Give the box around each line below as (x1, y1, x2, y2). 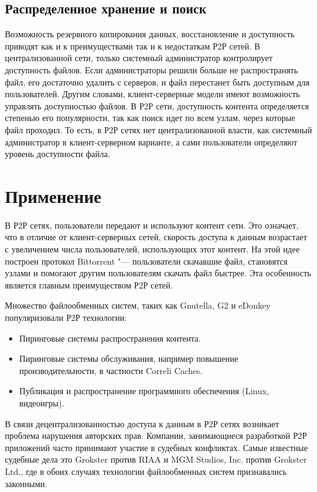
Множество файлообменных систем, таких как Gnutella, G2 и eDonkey (5, 299, 271, 312)
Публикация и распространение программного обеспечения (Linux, (19, 384, 269, 397)
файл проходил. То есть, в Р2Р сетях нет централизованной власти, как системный (5, 123, 312, 136)
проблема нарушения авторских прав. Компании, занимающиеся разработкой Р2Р (5, 429, 307, 442)
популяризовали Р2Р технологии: (5, 311, 127, 324)
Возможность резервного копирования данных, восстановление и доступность (5, 28, 295, 40)
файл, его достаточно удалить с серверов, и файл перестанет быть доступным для (5, 75, 310, 88)
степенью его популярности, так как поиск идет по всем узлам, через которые (5, 111, 296, 124)
